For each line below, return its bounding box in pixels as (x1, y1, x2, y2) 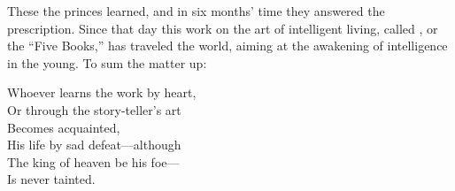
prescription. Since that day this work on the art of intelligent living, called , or (7, 19, 438, 37)
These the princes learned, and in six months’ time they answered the (7, 2, 385, 19)
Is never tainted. (7, 170, 96, 188)
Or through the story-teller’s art (7, 100, 181, 118)
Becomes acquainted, (7, 118, 120, 136)
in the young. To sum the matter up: (7, 53, 207, 72)
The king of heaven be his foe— (7, 152, 180, 171)
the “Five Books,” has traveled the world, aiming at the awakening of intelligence (7, 36, 448, 55)
